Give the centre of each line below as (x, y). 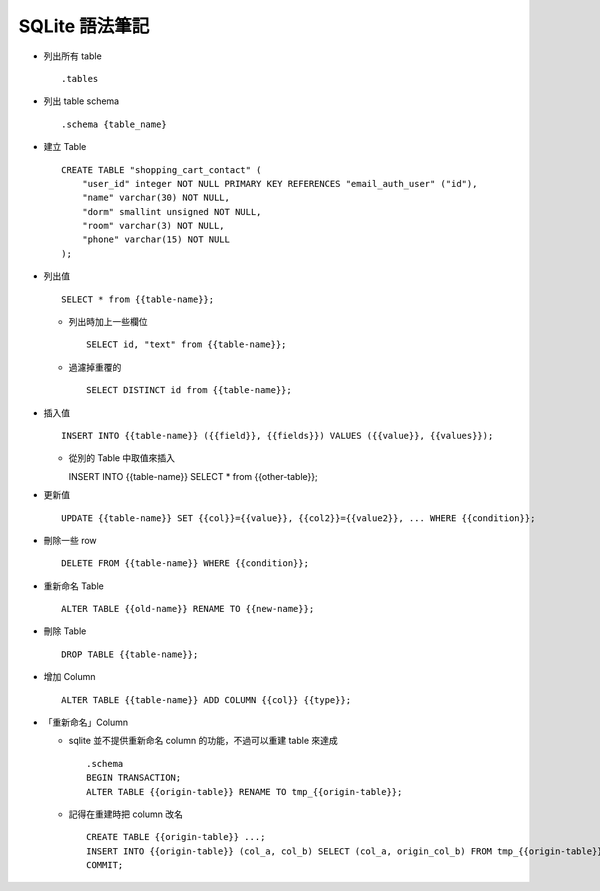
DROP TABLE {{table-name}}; (130, 654)
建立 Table (65, 147)
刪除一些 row (70, 540)
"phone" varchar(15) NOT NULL (155, 239)
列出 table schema (81, 101)
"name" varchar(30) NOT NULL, (155, 198)
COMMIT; (105, 865)
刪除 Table (65, 631)
